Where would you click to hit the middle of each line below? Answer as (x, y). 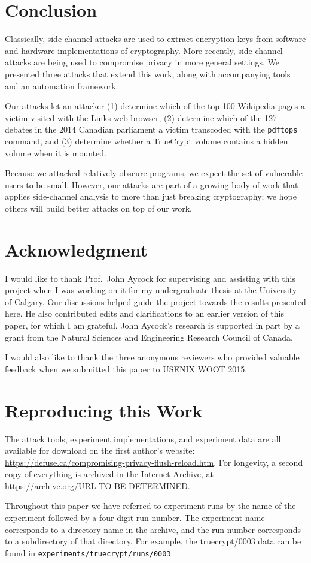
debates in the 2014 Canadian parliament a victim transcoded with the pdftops (151, 129)
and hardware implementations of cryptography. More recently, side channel (144, 50)
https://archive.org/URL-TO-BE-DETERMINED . (97, 485)
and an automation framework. (62, 85)
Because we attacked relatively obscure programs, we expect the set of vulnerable (154, 173)
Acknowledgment (76, 249)
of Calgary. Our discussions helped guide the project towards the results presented (155, 301)
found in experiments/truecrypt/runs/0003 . (89, 553)
